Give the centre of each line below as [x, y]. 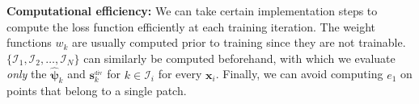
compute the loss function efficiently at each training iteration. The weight [191, 26]
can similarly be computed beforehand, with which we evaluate [239, 58]
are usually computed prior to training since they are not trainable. [239, 42]
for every [180, 74]
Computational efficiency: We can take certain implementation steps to [192, 10]
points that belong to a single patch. [97, 91]
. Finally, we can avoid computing [299, 74]
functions [29, 42]
